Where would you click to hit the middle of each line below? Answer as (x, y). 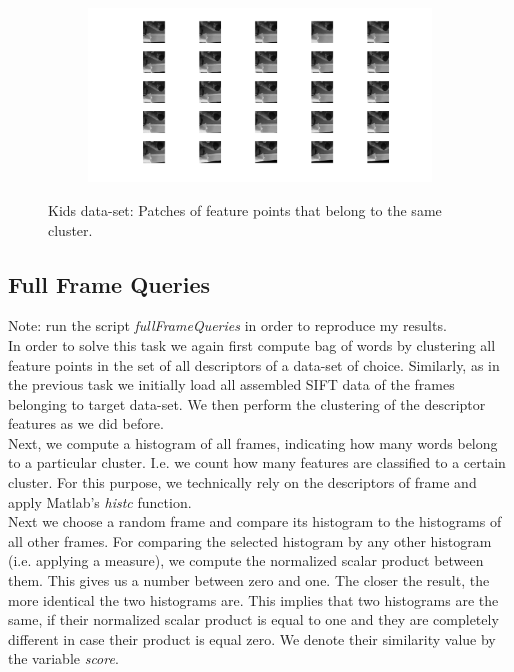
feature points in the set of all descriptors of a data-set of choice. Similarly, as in (254, 364)
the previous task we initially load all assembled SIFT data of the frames (231, 384)
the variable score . (63, 658)
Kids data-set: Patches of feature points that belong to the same (245, 209)
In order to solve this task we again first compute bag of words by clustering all (252, 344)
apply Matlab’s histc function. (100, 501)
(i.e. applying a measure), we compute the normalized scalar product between (246, 560)
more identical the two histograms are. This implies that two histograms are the (253, 599)
